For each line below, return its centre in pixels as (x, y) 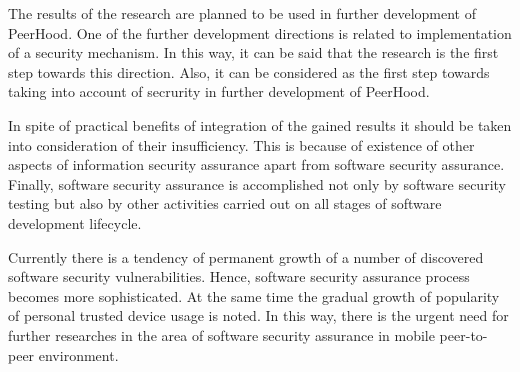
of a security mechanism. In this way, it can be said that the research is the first (253, 52)
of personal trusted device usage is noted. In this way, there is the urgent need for (258, 315)
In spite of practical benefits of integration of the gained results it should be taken (260, 124)
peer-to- (463, 334)
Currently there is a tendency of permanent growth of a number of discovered (246, 256)
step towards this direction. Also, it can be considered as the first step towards (249, 71)
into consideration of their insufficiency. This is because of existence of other (241, 144)
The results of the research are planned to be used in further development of (242, 13)
